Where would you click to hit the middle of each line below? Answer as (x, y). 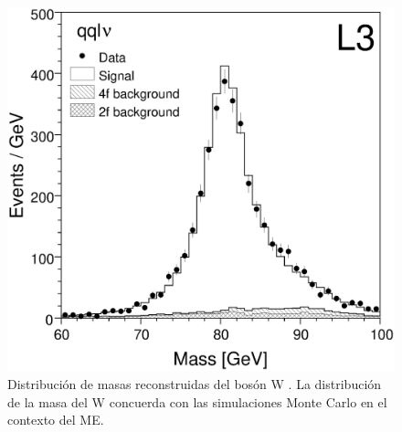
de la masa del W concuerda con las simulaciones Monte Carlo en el (197, 401)
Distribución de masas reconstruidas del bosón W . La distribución (195, 383)
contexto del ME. (56, 420)
